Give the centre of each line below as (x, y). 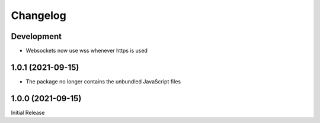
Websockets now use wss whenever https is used (87, 51)
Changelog (39, 15)
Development (36, 36)
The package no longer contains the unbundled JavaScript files (103, 81)
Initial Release (28, 112)
